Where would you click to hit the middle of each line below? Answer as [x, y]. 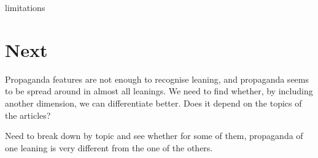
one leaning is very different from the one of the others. [109, 147]
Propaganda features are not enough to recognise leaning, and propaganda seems [157, 79]
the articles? [28, 115]
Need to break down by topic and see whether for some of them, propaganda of [154, 136]
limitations [25, 7]
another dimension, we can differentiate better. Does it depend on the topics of [153, 103]
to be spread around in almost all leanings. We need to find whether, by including [159, 91]
